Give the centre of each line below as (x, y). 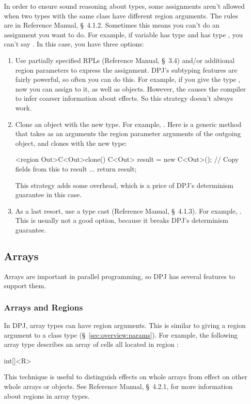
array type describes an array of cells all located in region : (91, 344)
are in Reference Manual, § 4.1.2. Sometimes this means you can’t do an (112, 25)
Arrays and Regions (43, 307)
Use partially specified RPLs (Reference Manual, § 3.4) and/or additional (125, 60)
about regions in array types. (47, 396)
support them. (25, 286)
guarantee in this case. (48, 194)
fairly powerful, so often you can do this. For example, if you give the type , (128, 79)
